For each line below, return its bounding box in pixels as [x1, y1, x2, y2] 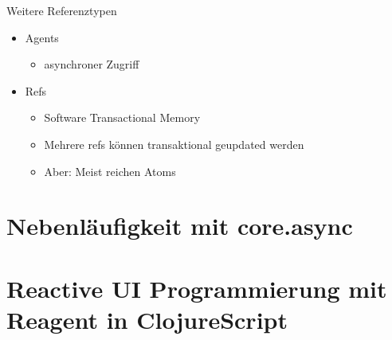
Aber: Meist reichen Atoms [44, 162, 176, 179]
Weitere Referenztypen [6, 2, 117, 18]
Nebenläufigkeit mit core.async [6, 209, 353, 242]
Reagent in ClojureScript [6, 303, 288, 335]
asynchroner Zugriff [44, 56, 139, 72]
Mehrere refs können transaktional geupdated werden [44, 135, 304, 152]
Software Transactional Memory [44, 109, 201, 126]
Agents [25, 29, 59, 45]
